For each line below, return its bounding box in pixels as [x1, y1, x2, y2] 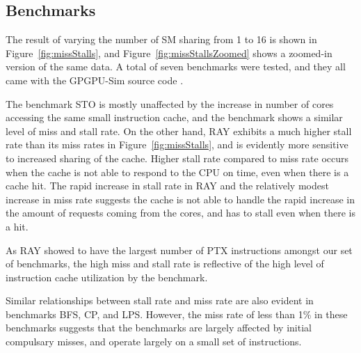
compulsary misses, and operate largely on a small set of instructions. [6, 334, 302, 349]
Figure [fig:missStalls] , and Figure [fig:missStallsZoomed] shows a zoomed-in [6, 45, 332, 60]
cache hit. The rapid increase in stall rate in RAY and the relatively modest [6, 178, 329, 193]
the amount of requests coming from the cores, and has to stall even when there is [6, 205, 356, 220]
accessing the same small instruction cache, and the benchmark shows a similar [6, 110, 343, 125]
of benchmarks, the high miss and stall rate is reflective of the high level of [6, 256, 324, 271]
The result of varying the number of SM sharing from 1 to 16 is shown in [6, 32, 317, 47]
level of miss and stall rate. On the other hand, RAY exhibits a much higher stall [6, 123, 352, 138]
